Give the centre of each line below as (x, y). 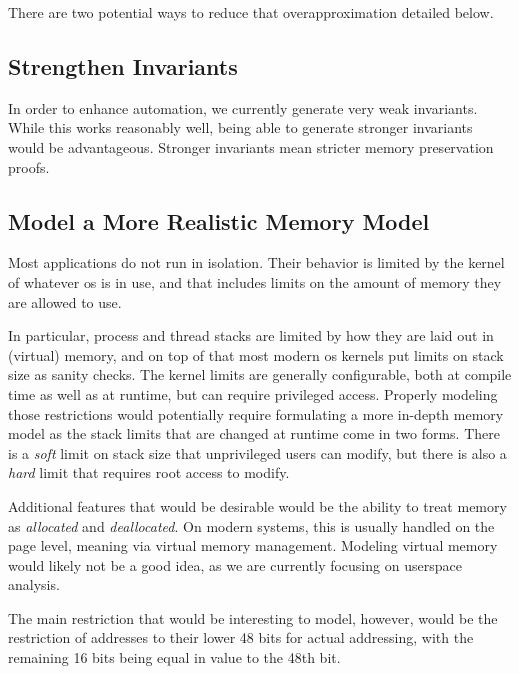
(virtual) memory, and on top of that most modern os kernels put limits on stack (256, 354)
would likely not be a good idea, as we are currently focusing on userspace (235, 564)
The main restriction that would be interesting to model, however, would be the (253, 617)
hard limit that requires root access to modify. (149, 472)
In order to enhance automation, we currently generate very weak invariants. (243, 107)
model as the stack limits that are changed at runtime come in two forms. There (254, 433)
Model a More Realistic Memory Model (219, 220)
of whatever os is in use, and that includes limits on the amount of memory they (255, 281)
